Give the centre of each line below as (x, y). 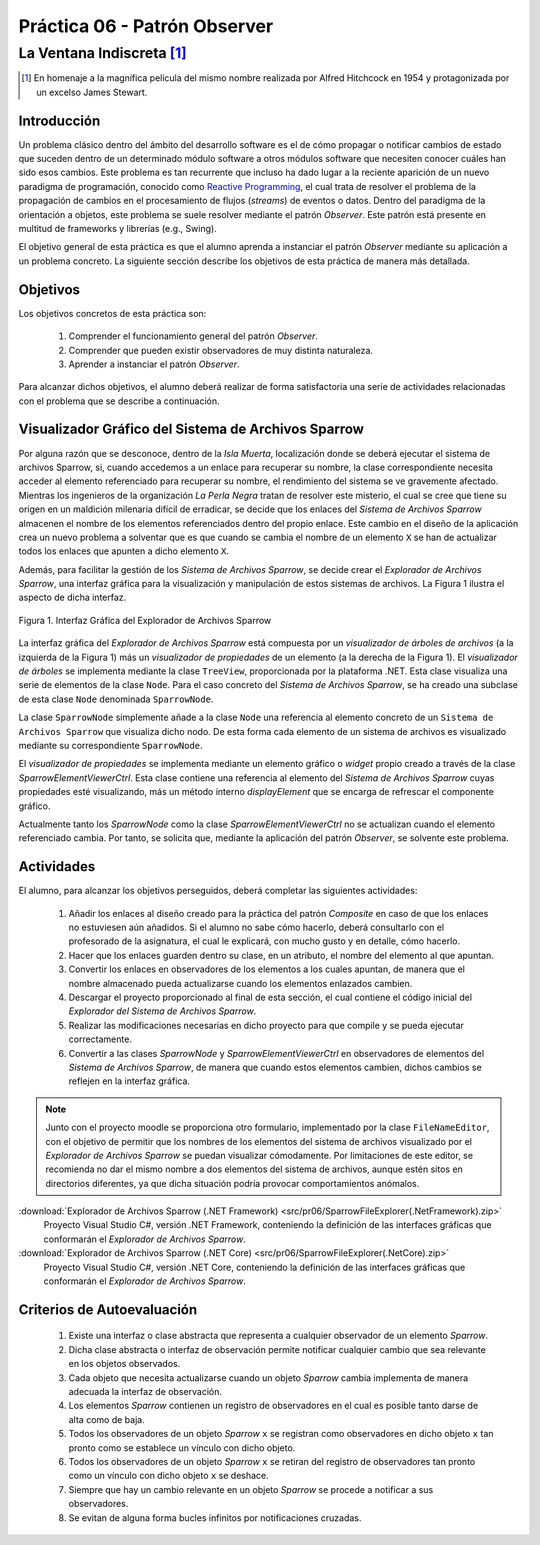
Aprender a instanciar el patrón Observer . (154, 364)
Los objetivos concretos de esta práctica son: (112, 313)
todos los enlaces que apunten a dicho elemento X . (124, 551)
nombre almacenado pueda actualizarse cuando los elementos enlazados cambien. (240, 983)
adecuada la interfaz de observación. (145, 1391)
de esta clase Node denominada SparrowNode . (116, 699)
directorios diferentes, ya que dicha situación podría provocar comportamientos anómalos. (232, 1183)
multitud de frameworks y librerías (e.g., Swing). (117, 229)
